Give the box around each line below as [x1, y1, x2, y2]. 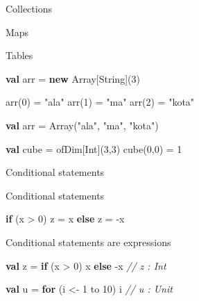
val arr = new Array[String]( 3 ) [6, 71, 140, 86]
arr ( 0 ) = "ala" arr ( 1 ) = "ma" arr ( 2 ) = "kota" [6, 95, 195, 109]
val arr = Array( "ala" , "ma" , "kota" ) [6, 117, 159, 132]
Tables [6, 48, 33, 63]
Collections [6, 1, 52, 15]
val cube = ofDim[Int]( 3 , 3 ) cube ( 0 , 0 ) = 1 [6, 141, 182, 156]
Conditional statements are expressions [6, 234, 171, 249]
